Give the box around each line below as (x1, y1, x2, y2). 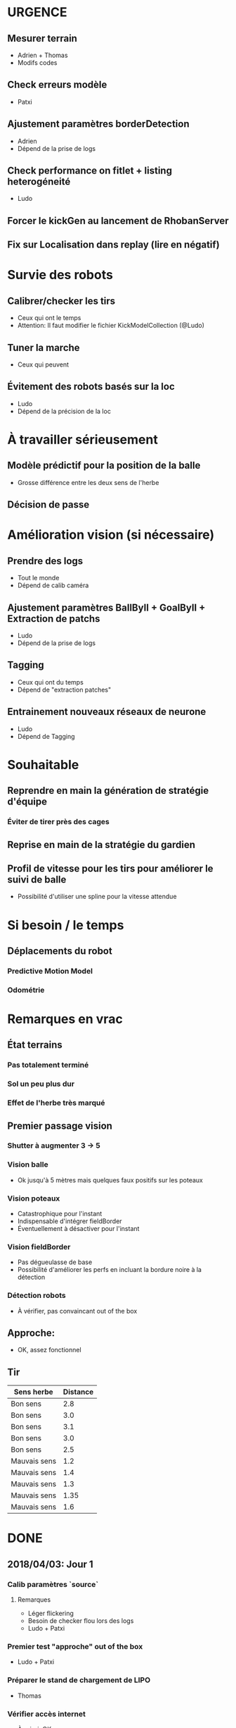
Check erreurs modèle (7, 79, 107, 91)
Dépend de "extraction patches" (17, 685, 111, 694)
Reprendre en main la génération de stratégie (7, 785, 209, 797)
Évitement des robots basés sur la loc (7, 381, 176, 393)
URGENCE (7, 4, 67, 20)
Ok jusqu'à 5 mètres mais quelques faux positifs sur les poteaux (17, 1175, 204, 1184)
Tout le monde (17, 574, 60, 582)
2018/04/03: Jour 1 (7, 1558, 93, 1570)
